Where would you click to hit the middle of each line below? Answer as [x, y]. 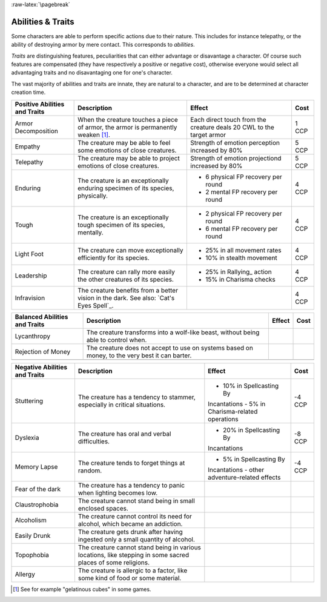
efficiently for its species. [114, 257]
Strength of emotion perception [235, 142]
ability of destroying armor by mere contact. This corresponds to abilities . [103, 45]
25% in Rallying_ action [239, 271]
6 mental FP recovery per [242, 228]
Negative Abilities [41, 367]
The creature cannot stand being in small [136, 501]
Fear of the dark [38, 489]
